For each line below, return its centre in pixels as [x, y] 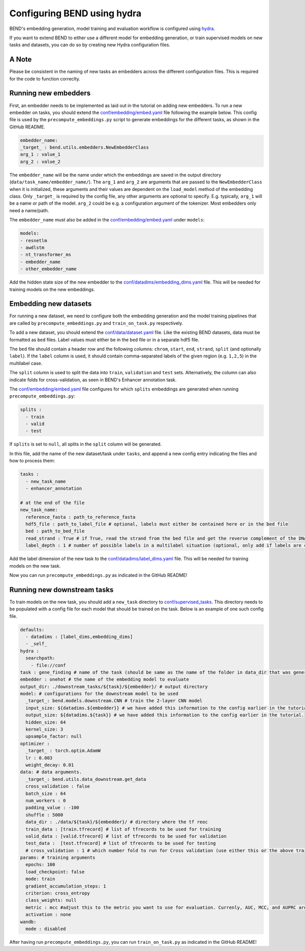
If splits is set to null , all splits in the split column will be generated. [86, 444]
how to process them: [32, 461]
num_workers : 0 [46, 800]
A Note [21, 59]
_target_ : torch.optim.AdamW [63, 751]
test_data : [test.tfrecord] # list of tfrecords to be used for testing [121, 843]
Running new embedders [50, 93]
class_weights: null [51, 900]
